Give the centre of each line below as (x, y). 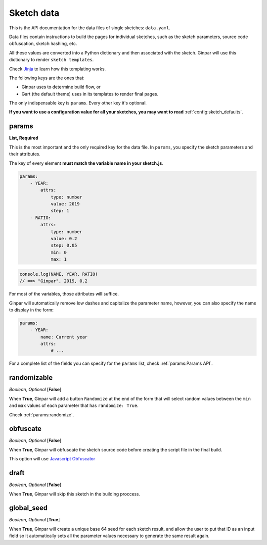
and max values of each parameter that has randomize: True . (74, 405)
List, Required (24, 138)
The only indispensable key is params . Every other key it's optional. (78, 103)
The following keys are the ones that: (47, 78)
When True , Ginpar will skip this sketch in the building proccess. (75, 494)
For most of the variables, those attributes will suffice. (64, 294)
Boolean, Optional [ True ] (35, 520)
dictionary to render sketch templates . (51, 60)
